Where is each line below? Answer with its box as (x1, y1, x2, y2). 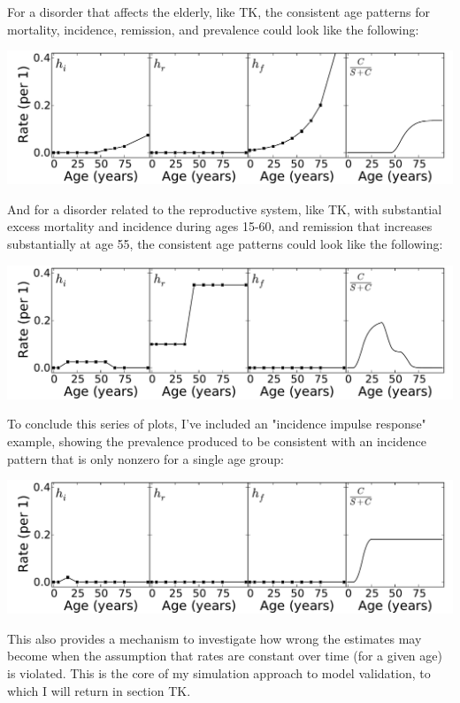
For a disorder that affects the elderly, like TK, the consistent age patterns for (7, 3, 430, 20)
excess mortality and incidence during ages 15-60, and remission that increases (7, 217, 433, 236)
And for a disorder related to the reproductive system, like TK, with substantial (7, 199, 442, 218)
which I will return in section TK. (7, 681, 191, 699)
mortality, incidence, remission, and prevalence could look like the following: (7, 19, 419, 38)
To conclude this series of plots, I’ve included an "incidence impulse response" (7, 414, 426, 433)
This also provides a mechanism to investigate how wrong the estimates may (7, 629, 422, 647)
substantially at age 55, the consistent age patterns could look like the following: (7, 235, 443, 253)
